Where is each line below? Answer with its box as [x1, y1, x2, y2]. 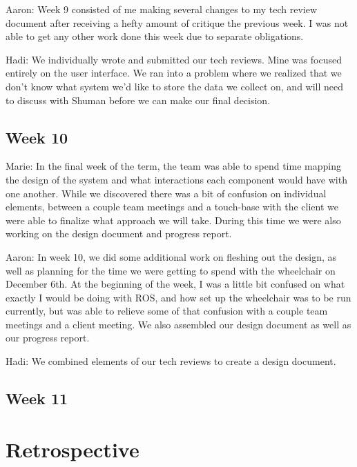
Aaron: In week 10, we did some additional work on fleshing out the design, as [6, 249, 337, 264]
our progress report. [6, 330, 90, 345]
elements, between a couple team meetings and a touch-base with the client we [6, 199, 338, 214]
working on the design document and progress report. [6, 226, 232, 241]
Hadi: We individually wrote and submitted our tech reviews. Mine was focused [6, 52, 342, 66]
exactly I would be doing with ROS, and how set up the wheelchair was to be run [6, 290, 351, 304]
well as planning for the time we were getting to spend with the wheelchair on [6, 263, 336, 277]
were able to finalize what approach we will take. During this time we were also [6, 212, 341, 227]
